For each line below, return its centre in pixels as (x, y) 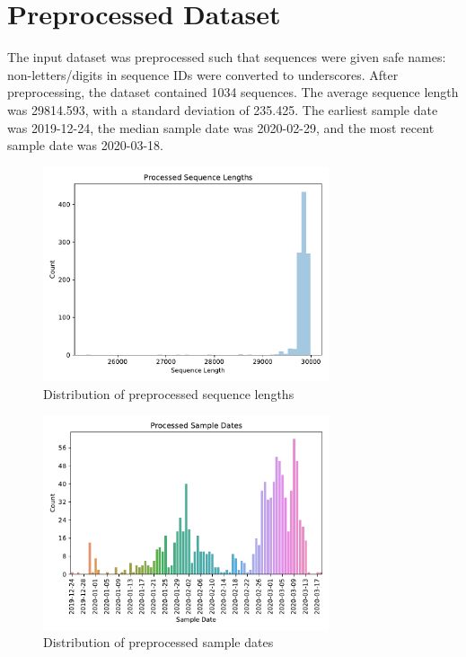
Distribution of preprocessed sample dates (158, 642)
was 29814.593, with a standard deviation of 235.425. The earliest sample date (223, 109)
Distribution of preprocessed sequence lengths (169, 393)
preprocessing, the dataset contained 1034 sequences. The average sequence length (233, 92)
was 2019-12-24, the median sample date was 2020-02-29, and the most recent (221, 127)
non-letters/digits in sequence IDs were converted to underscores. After (203, 74)
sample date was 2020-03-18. (85, 145)
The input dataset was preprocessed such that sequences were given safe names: (227, 57)
